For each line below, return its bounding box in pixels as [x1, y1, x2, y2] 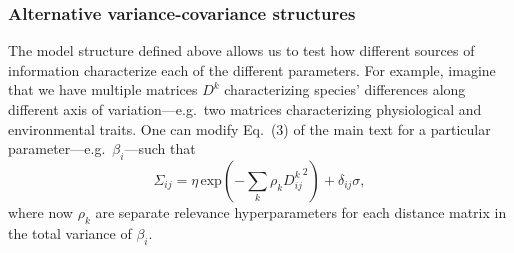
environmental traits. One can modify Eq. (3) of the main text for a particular [8, 118, 491, 139]
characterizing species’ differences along [224, 79, 466, 100]
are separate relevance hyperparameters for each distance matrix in [95, 201, 507, 222]
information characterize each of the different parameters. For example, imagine [8, 59, 496, 80]
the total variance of [8, 222, 132, 243]
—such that [124, 138, 196, 159]
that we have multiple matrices [8, 79, 198, 100]
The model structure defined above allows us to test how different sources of [8, 40, 475, 61]
